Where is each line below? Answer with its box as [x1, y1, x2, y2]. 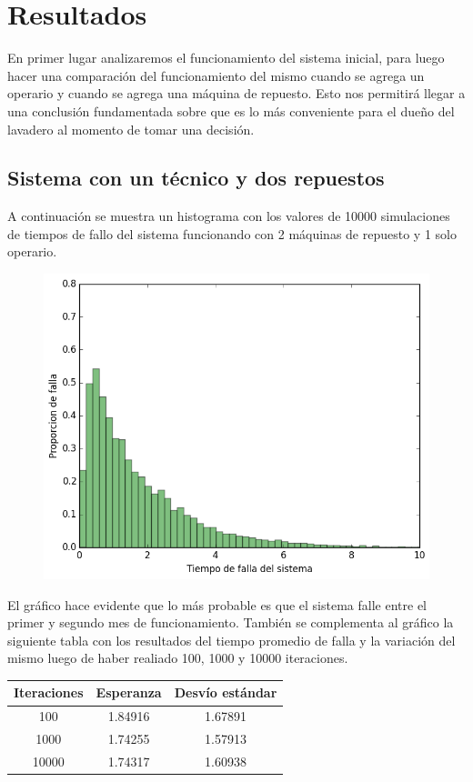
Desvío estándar [174, 683, 277, 702]
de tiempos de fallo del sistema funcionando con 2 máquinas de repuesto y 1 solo [7, 224, 457, 243]
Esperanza [96, 683, 162, 702]
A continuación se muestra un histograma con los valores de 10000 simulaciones [7, 206, 450, 226]
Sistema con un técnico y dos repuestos [7, 164, 385, 192]
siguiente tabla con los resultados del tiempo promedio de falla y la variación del [7, 630, 456, 649]
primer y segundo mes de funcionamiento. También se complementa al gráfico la [7, 613, 454, 632]
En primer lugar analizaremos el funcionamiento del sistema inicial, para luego [7, 48, 445, 67]
